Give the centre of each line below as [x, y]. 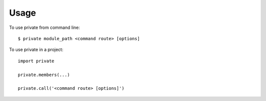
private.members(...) [44, 75]
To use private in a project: [36, 50]
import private [36, 61]
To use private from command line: [45, 27]
